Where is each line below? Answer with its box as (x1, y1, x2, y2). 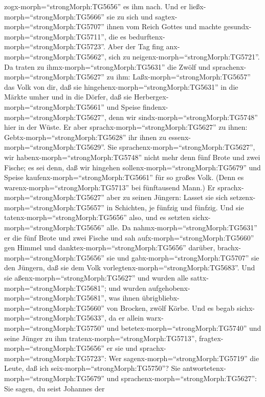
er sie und (106, 343, 138, 353)
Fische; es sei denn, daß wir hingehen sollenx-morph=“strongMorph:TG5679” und (4, 162, 261, 172)
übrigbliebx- (142, 292, 180, 303)
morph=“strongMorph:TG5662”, (4, 51, 106, 62)
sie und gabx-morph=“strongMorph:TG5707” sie (106, 252, 259, 263)
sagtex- (155, 11, 178, 22)
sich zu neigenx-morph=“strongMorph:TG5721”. (108, 51, 260, 62)
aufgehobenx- (148, 282, 190, 293)
